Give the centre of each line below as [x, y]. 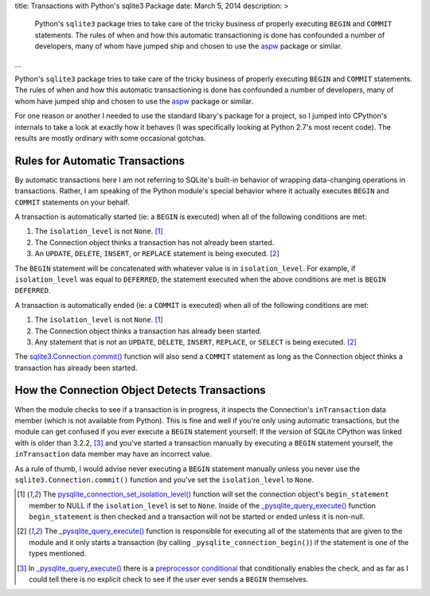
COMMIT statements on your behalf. [72, 202]
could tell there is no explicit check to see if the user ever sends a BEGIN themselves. [169, 579]
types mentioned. [58, 554]
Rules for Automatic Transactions [100, 160]
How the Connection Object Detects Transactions [140, 390]
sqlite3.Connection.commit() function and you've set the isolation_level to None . [164, 479]
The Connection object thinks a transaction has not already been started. [154, 242]
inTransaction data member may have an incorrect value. [113, 454]
